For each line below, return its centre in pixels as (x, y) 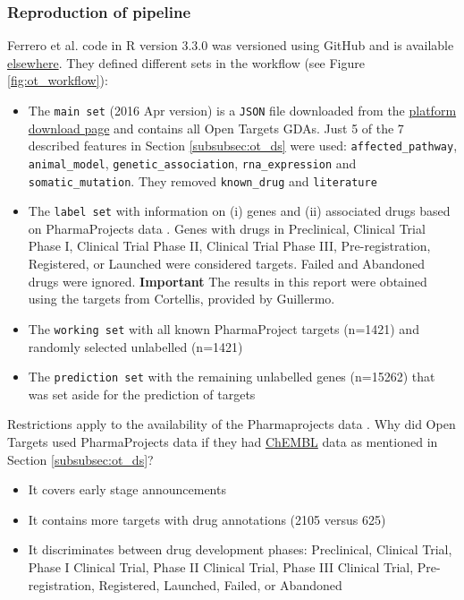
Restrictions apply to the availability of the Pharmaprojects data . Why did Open (232, 424)
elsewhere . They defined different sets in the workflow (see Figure (186, 62)
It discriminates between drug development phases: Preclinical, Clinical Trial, (240, 549)
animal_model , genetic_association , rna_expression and (192, 163)
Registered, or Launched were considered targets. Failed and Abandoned (226, 264)
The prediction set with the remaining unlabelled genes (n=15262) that (232, 377)
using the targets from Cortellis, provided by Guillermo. (181, 299)
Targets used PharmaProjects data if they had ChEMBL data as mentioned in (223, 441)
